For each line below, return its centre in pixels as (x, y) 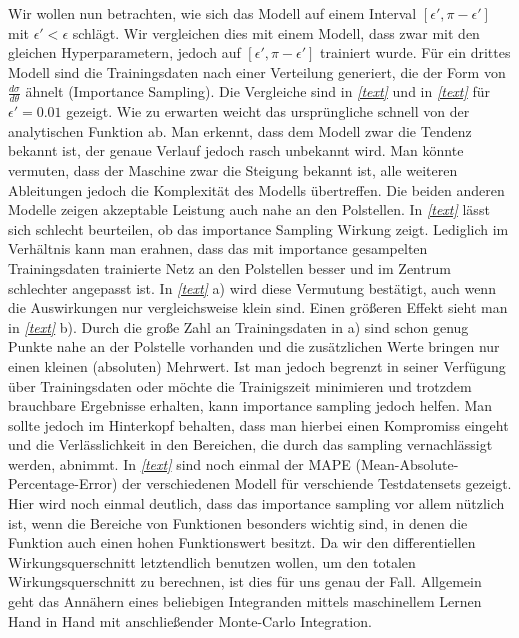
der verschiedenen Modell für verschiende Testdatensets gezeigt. (317, 483)
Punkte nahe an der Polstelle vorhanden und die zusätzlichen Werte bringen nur (254, 346)
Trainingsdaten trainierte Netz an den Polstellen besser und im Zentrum (229, 267)
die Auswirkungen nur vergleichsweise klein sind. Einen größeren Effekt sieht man (258, 307)
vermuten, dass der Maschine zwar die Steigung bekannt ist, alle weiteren (233, 169)
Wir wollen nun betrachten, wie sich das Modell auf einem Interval (212, 13)
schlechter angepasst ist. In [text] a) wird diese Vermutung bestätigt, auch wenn (252, 287)
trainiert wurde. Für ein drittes (415, 52)
